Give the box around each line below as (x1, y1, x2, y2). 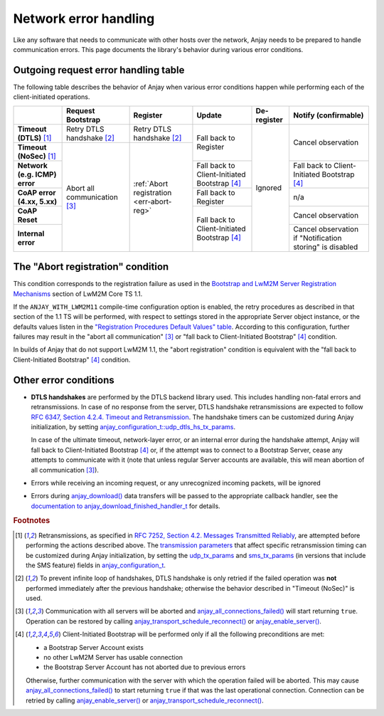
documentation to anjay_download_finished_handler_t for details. (31, 502, 220, 510)
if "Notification (292, 233, 342, 243)
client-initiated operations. (13, 93, 90, 101)
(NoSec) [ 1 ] (17, 151, 56, 161)
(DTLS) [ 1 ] (17, 132, 52, 142)
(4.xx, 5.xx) (17, 196, 58, 206)
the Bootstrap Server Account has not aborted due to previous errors (43, 663, 246, 672)
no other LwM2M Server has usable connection (43, 653, 183, 662)
